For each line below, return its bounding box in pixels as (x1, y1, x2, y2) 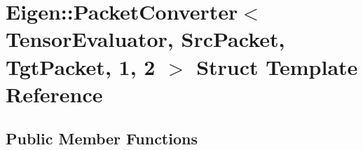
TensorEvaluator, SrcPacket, (6, 25, 285, 53)
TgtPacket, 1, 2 (6, 52, 156, 81)
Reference (6, 79, 103, 108)
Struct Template (196, 52, 358, 81)
